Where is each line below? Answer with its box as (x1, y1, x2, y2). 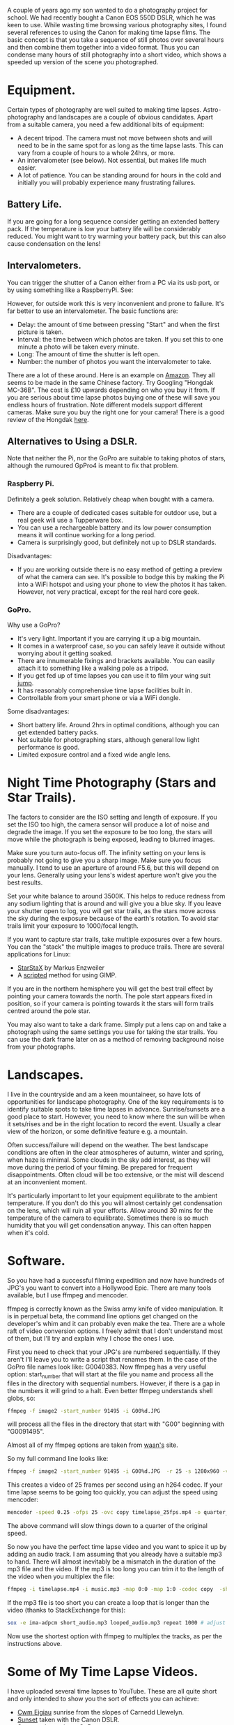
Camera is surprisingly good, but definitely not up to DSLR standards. (17, 538, 217, 546)
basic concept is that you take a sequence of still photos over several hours (7, 36, 224, 44)
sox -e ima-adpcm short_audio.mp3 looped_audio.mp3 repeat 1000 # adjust (7, 1620, 226, 1626)
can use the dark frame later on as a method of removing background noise (7, 1035, 224, 1043)
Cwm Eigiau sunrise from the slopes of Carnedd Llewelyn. (17, 1708, 185, 1716)
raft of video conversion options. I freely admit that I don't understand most (7, 1327, 223, 1335)
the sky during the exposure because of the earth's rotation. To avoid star (7, 914, 219, 922)
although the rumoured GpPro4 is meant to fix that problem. (7, 461, 179, 470)
